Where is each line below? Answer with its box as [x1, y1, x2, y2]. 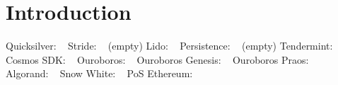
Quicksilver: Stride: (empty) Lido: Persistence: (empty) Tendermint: [6, 38, 333, 53]
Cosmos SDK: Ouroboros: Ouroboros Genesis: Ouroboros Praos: [6, 52, 309, 67]
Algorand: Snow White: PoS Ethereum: [6, 66, 193, 81]
